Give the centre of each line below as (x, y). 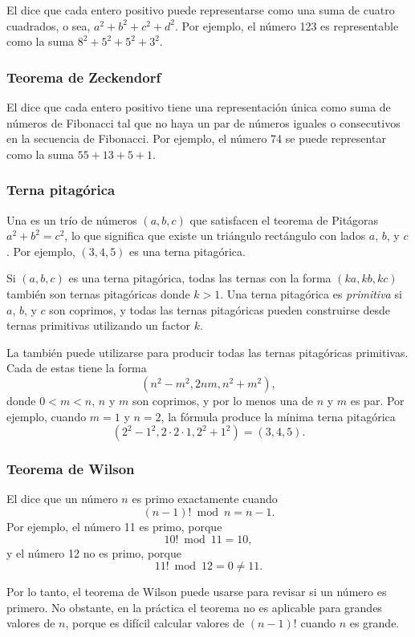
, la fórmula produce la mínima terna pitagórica (278, 416)
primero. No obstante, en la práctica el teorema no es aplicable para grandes (194, 607)
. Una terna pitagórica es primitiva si (311, 293)
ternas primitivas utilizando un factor (98, 325)
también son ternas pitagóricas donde (98, 293)
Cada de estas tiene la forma (77, 368)
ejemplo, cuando (47, 416)
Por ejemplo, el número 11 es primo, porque (114, 526)
